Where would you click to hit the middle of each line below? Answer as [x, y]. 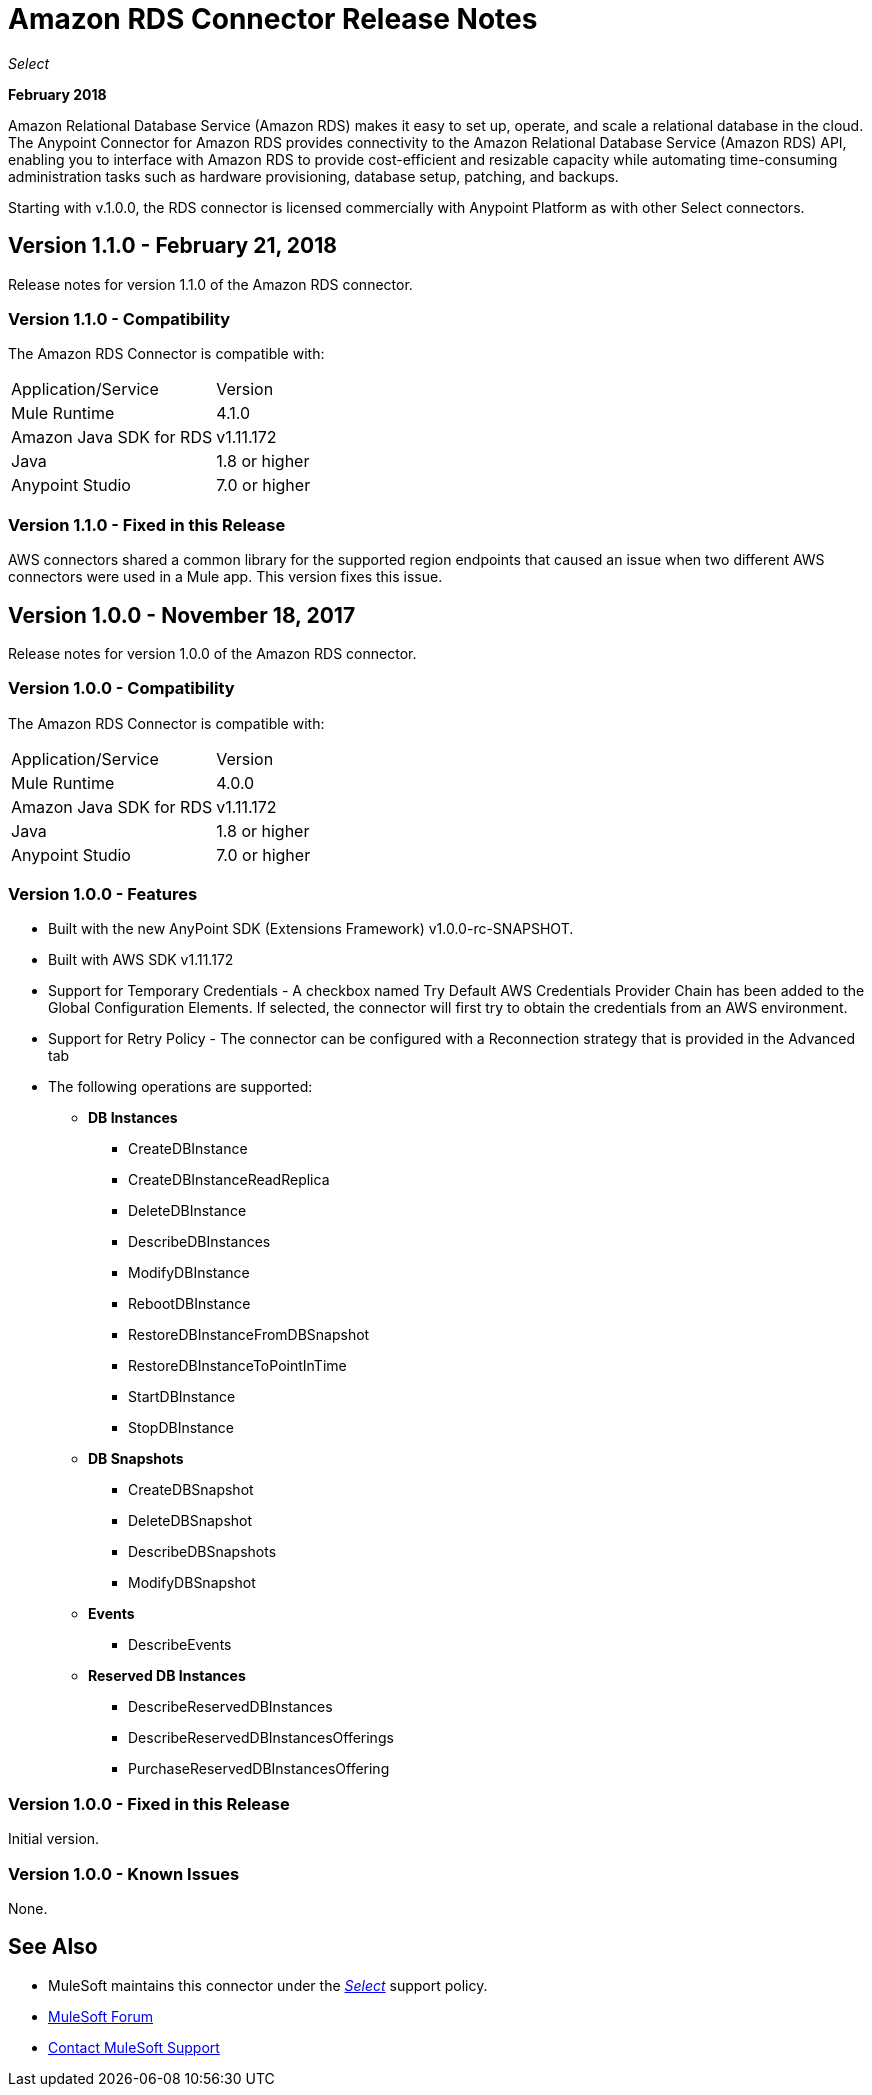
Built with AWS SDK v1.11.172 [141, 960]
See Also [53, 1947]
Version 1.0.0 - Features [103, 894]
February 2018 [57, 94]
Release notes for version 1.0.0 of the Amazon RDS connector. [212, 653]
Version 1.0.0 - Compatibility [121, 688]
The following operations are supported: [180, 1087]
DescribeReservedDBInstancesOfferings [261, 1738]
